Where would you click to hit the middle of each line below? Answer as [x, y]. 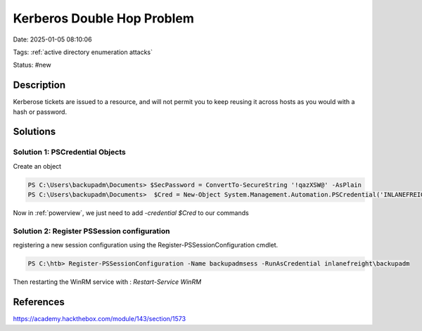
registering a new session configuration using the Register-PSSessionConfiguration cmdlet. [146, 245]
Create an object [37, 166]
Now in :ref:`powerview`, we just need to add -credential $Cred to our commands [131, 213]
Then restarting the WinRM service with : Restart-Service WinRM [107, 282]
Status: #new [32, 65]
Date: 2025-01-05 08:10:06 [52, 39]
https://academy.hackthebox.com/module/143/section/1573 [100, 319]
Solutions [34, 132]
